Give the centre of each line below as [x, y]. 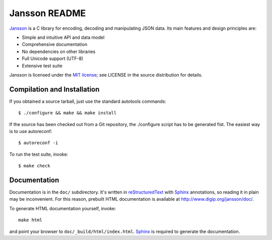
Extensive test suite [42, 66]
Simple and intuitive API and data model [63, 37]
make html [30, 220]
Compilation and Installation [54, 89]
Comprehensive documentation [55, 44]
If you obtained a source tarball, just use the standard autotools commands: [88, 101]
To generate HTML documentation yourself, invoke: [62, 208]
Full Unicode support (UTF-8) [53, 58]
